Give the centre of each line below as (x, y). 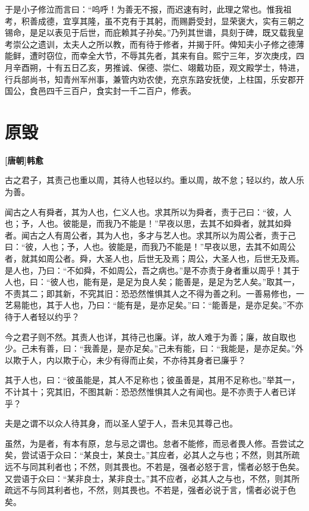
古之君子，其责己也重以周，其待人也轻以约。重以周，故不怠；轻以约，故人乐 (154, 180)
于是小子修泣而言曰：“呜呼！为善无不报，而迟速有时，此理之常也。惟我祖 (148, 9)
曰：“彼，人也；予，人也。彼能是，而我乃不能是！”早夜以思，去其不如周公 (150, 247)
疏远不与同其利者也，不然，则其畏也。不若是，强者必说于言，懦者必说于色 (150, 490)
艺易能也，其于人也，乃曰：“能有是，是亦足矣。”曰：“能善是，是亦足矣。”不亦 (154, 305)
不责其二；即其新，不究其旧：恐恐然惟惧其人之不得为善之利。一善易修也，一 (154, 293)
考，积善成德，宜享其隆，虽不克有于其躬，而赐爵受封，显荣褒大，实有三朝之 (154, 21)
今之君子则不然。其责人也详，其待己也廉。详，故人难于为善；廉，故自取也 (150, 336)
